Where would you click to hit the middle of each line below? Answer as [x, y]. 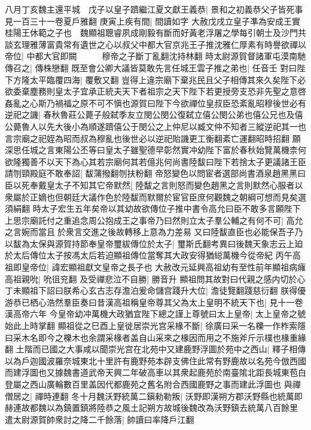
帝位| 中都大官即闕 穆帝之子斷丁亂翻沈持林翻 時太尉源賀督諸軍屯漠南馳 [155, 56]
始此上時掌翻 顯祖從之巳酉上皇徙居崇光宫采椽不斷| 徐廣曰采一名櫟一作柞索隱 [155, 326]
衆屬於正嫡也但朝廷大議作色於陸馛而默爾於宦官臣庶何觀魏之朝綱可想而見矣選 [155, 196]
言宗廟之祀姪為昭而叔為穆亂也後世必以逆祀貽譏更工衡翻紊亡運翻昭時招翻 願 [153, 138]
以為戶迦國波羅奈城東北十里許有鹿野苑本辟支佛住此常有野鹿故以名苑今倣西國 [155, 360]
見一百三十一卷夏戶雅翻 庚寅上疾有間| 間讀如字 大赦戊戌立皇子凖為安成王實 [153, 21]
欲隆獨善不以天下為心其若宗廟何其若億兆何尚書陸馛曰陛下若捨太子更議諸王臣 [155, 161]
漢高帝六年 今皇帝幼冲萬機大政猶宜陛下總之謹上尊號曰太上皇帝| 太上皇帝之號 [155, 314]
